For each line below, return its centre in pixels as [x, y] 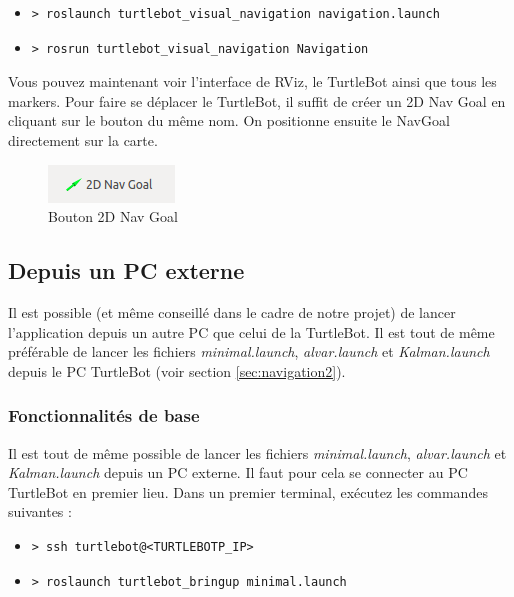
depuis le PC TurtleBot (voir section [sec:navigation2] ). [177, 370]
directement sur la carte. [83, 139]
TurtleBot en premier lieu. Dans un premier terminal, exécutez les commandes [248, 491]
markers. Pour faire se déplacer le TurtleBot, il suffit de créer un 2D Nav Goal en [257, 100]
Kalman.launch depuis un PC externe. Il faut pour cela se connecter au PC [238, 472]
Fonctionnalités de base [104, 415]
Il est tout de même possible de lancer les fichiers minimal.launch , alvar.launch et [257, 452]
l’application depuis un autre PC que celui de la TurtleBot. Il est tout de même [251, 331]
